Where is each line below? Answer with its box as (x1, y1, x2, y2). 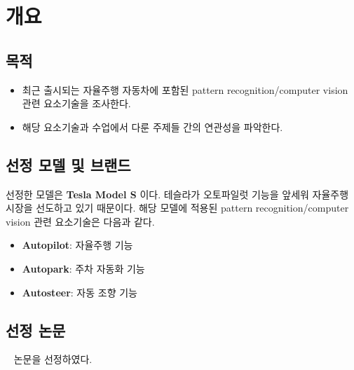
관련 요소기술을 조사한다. (22, 96, 131, 111)
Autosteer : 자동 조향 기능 (22, 285, 137, 299)
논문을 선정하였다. (13, 352, 93, 366)
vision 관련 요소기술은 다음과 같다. (6, 214, 155, 228)
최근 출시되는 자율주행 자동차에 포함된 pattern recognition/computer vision (22, 82, 348, 97)
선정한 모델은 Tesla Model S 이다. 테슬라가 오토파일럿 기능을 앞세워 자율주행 (6, 186, 349, 201)
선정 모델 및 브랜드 (6, 153, 131, 175)
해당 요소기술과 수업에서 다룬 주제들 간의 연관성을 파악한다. (22, 119, 283, 134)
